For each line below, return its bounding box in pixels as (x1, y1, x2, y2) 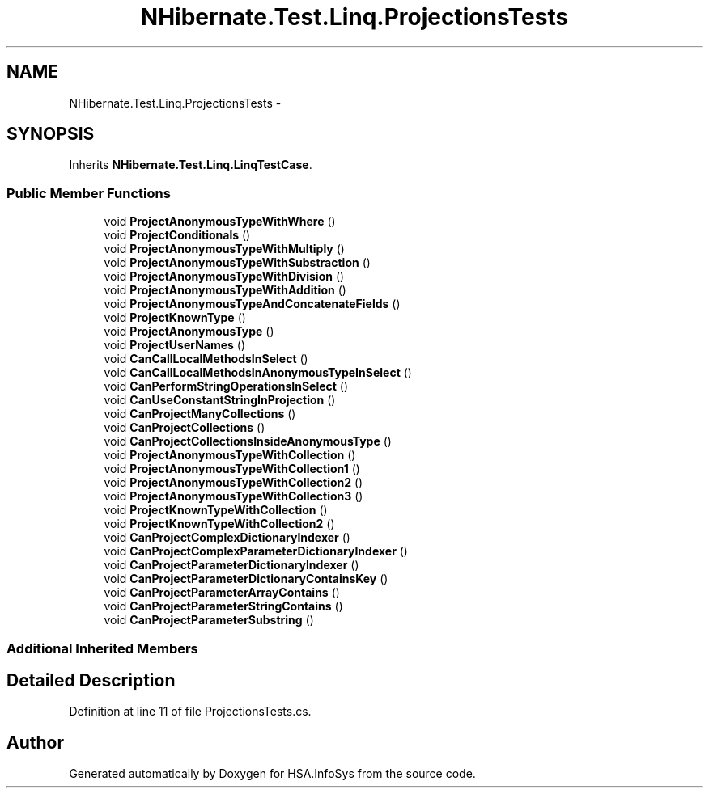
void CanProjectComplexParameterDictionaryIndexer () (104, 544, 408, 559)
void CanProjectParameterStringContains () (104, 599, 343, 614)
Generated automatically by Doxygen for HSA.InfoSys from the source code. (69, 767, 476, 781)
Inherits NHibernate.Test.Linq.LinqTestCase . (69, 158, 312, 172)
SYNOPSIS (6, 124, 95, 145)
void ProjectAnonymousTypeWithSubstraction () (104, 256, 371, 270)
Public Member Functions (6, 184, 171, 201)
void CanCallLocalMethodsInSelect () (104, 352, 308, 366)
